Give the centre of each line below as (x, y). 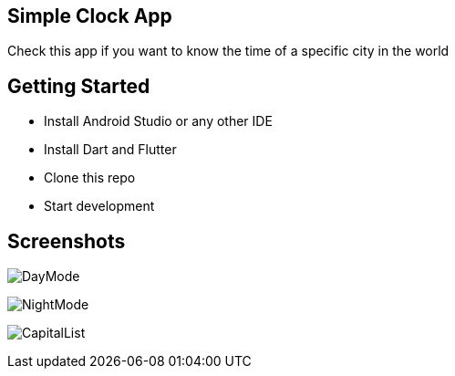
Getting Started (79, 86)
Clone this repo (90, 178)
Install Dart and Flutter (110, 150)
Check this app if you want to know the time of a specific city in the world (228, 51)
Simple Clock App (90, 16)
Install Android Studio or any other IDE (158, 121)
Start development (99, 206)
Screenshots (67, 241)
